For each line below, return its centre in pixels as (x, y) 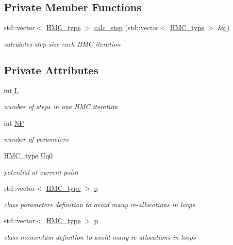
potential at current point (41, 171)
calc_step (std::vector (126, 27)
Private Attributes (51, 70)
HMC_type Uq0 (28, 155)
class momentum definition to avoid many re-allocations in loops (100, 237)
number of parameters (36, 139)
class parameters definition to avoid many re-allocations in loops (100, 204)
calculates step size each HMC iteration (62, 43)
